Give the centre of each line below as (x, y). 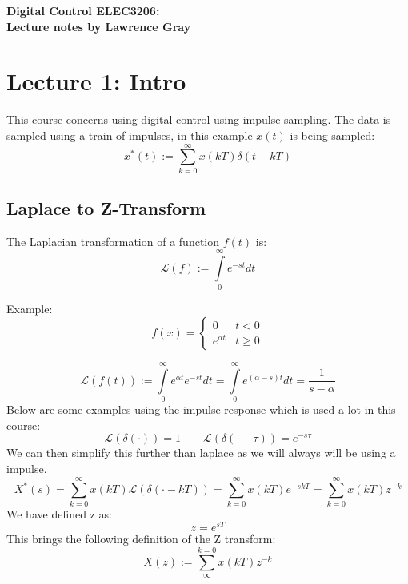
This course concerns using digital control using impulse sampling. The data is (199, 119)
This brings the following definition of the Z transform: (141, 539)
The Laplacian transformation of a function (113, 241)
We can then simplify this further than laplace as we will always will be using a (201, 453)
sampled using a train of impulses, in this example (130, 135)
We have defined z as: (59, 513)
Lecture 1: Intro (96, 81)
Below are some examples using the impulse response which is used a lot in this (201, 409)
